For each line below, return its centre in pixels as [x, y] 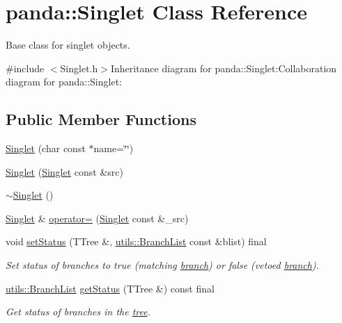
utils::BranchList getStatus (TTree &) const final [110, 288]
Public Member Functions [101, 119]
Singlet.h [79, 68]
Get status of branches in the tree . [78, 312]
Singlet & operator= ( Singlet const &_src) [97, 218]
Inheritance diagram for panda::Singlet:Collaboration [224, 68]
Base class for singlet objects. [68, 45]
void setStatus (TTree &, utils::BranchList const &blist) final [136, 241]
